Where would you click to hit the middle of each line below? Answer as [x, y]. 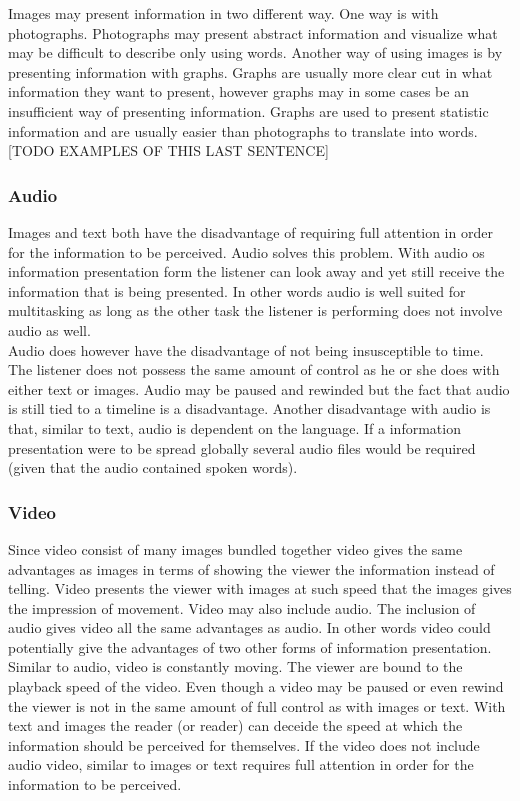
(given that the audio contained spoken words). [153, 467]
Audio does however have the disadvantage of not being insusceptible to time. [246, 349]
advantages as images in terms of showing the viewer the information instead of [251, 568]
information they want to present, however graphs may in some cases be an [238, 91]
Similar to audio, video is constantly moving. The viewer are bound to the [235, 666]
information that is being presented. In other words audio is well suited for [237, 290]
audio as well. [49, 329]
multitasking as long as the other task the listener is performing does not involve [255, 310]
